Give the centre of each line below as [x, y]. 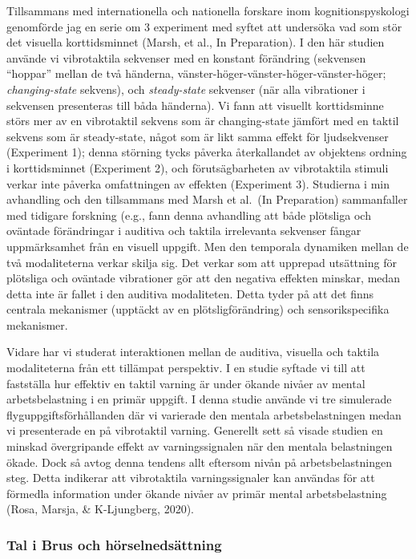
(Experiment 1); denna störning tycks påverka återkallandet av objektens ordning [207, 152]
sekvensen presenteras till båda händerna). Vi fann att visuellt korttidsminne [195, 105]
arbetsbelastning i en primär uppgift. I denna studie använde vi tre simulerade [199, 399]
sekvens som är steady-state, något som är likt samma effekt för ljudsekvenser [198, 136]
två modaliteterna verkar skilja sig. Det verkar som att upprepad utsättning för [202, 262]
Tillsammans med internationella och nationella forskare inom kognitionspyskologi [208, 10]
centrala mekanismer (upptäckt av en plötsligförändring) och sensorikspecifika [198, 309]
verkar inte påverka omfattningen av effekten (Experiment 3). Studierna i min [198, 183]
